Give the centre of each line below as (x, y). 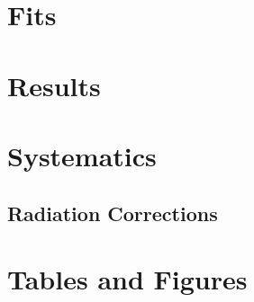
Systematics (82, 155)
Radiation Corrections (113, 213)
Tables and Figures (127, 279)
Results (54, 85)
